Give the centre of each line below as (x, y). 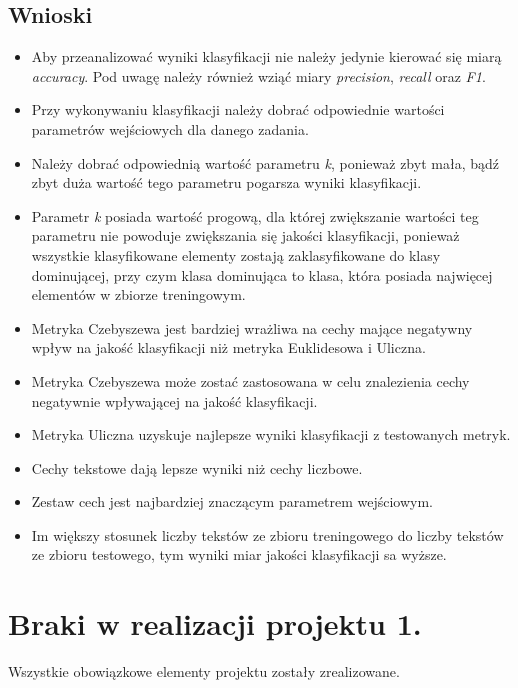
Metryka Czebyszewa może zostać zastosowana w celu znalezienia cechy (250, 380)
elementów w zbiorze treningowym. (138, 294)
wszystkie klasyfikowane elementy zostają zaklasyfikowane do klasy (236, 254)
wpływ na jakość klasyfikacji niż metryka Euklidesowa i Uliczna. (228, 347)
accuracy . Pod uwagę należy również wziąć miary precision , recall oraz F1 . (258, 75)
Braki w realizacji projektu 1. (215, 623)
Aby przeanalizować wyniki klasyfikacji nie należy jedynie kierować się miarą (266, 56)
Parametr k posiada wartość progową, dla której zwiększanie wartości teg (255, 215)
